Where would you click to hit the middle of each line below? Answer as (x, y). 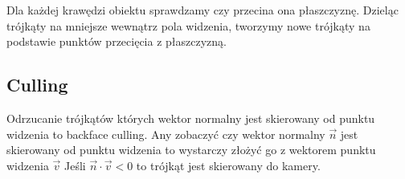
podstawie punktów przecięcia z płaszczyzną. (117, 41)
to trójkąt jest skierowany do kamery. (228, 165)
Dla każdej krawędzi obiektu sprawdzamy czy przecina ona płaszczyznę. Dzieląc (202, 10)
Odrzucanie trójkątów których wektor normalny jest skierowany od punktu (191, 118)
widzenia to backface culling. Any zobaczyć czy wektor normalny (166, 134)
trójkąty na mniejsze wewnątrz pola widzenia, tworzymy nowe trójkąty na (188, 25)
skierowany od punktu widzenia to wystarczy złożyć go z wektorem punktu (191, 150)
